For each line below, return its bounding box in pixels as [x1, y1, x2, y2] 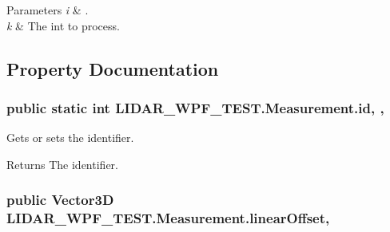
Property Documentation [6, 56, 219, 81]
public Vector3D [6, 190, 114, 210]
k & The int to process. [6, 17, 120, 33]
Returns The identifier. [6, 155, 118, 172]
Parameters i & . [6, 2, 89, 18]
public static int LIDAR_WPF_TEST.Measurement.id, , [6, 97, 384, 117]
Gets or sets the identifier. [6, 129, 134, 146]
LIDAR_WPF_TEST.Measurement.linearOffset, [6, 208, 330, 228]
